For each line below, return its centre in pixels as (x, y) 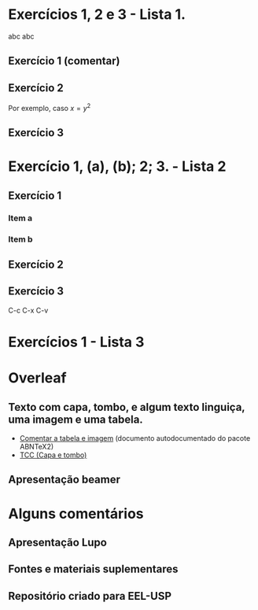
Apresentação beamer (64, 480)
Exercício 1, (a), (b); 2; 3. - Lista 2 (117, 166)
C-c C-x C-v (28, 310)
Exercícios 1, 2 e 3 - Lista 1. (97, 15)
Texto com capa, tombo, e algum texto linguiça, (127, 407)
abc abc (21, 36)
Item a (20, 218)
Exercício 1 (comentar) (64, 61)
